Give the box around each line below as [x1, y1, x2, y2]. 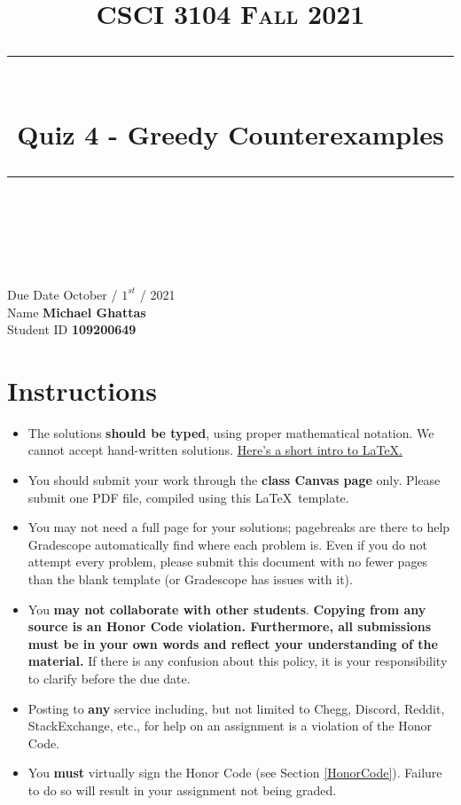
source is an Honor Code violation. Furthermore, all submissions [27, 617, 431, 636]
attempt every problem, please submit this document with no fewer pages [27, 552, 428, 571]
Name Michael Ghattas [7, 302, 146, 321]
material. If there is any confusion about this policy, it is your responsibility [27, 652, 448, 670]
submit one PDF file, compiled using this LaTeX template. [27, 488, 349, 506]
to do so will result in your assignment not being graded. [27, 780, 337, 799]
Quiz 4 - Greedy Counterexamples [17, 115, 444, 152]
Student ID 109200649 [7, 320, 137, 339]
